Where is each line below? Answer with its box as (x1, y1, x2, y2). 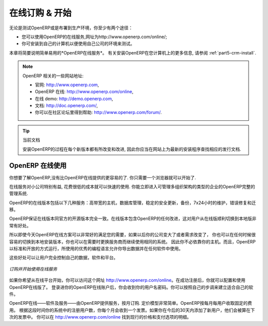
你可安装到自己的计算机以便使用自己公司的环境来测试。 (21, 41, 135, 47)
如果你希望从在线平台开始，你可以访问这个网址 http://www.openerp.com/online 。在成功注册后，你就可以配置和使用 (9, 277, 246, 283)
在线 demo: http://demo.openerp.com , (35, 96, 114, 102)
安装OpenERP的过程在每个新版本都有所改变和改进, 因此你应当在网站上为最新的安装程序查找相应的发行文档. (22, 146, 242, 152)
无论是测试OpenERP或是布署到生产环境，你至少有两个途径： (9, 25, 134, 31)
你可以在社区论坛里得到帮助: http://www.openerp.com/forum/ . (35, 109, 162, 115)
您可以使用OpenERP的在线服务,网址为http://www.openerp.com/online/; (21, 34, 167, 40)
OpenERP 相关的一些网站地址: (22, 72, 84, 79)
